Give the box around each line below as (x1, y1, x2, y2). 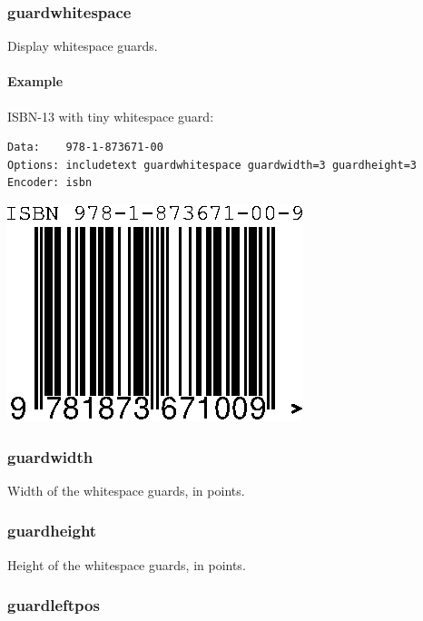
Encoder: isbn (7, 176, 93, 190)
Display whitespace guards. (7, 36, 158, 55)
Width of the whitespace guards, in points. (7, 480, 245, 499)
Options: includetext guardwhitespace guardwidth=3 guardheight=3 (7, 158, 418, 172)
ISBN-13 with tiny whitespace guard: (7, 106, 214, 125)
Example (7, 72, 64, 91)
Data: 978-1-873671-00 (7, 141, 163, 154)
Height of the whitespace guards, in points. (7, 555, 246, 574)
